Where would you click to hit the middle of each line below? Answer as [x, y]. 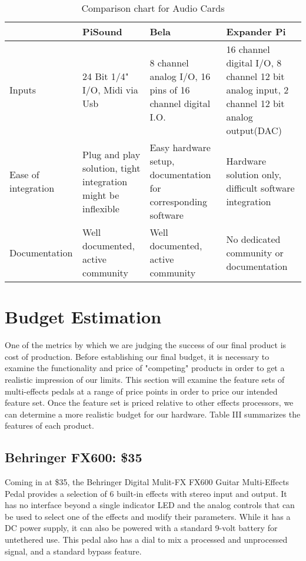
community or [255, 252]
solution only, [254, 174]
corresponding [178, 201]
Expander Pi [256, 31]
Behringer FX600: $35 [74, 457]
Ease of [24, 174]
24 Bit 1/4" [106, 76]
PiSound [102, 31]
